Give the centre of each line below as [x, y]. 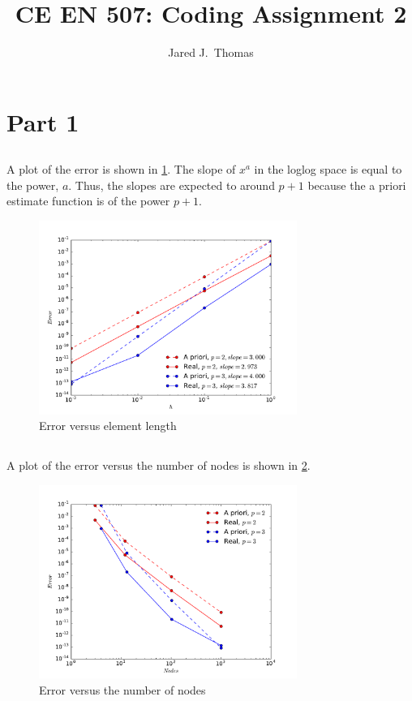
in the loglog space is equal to [328, 169]
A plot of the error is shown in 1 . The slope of [121, 169]
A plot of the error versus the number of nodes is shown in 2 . [159, 465]
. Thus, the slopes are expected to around [172, 185]
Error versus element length [108, 426]
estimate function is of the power [88, 201]
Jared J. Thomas [211, 52]
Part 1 [43, 121]
